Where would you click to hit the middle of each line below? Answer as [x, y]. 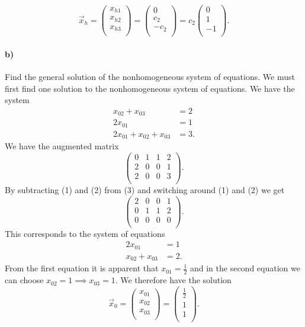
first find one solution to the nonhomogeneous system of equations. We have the [150, 88]
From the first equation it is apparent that [82, 268]
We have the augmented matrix [62, 146]
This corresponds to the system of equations [85, 233]
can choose [24, 280]
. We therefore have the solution [173, 280]
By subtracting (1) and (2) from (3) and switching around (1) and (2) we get [145, 190]
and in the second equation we [245, 268]
